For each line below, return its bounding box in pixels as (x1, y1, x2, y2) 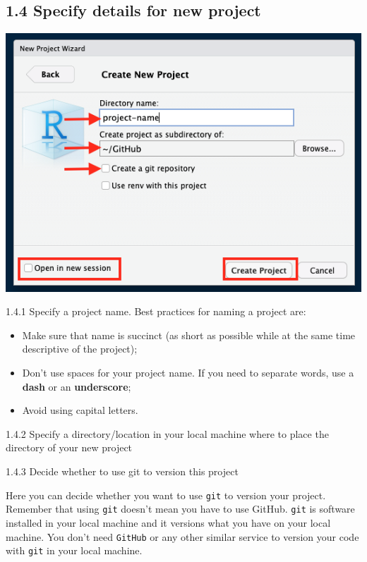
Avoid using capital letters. (22, 403, 138, 417)
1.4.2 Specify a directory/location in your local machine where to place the (6, 426, 329, 441)
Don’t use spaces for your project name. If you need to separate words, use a (22, 365, 354, 380)
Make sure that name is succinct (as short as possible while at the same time (22, 327, 356, 342)
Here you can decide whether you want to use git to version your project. (6, 487, 326, 502)
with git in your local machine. (6, 543, 143, 558)
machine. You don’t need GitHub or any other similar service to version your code (6, 529, 359, 544)
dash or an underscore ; (22, 379, 131, 393)
